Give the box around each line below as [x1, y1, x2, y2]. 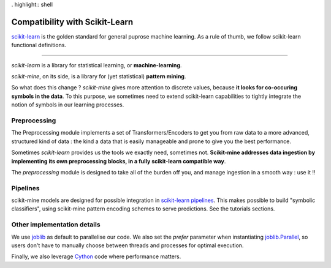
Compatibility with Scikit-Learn [11, 17, 134, 27]
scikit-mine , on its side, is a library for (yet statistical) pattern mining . [11, 73, 186, 80]
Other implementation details [11, 220, 101, 229]
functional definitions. [11, 42, 67, 49]
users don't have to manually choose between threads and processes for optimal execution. [11, 242, 244, 249]
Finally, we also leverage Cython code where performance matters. [11, 253, 181, 260]
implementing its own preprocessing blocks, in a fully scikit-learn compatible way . [11, 157, 226, 165]
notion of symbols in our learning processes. [11, 101, 124, 108]
